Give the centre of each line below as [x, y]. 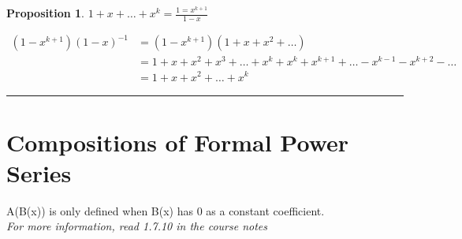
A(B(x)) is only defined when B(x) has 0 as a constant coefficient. [166, 210]
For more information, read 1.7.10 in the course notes [137, 226]
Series [39, 172]
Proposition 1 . [45, 13]
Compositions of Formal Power [178, 142]
